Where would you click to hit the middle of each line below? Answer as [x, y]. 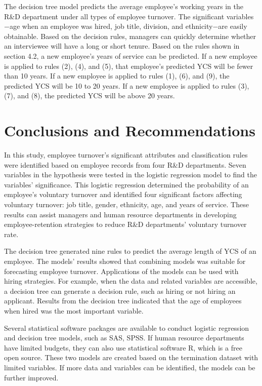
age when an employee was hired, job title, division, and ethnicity [111, 26]
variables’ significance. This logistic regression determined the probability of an [126, 184]
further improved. [31, 377]
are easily [233, 26]
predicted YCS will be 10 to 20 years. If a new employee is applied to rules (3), [127, 85]
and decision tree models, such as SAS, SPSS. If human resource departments [124, 338]
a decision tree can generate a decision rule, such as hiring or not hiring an [120, 291]
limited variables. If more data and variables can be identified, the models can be [130, 367]
